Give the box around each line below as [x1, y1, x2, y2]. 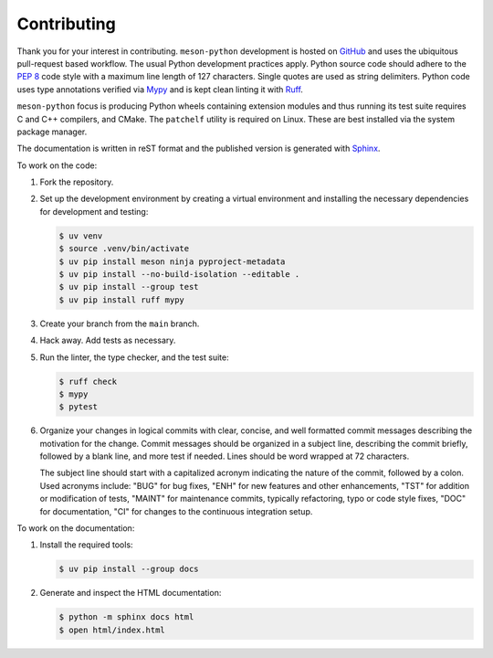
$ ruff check [58, 376, 118, 387]
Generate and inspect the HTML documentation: [39, 588, 222, 599]
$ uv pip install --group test [58, 281, 200, 292]
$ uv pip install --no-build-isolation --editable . [58, 270, 300, 279]
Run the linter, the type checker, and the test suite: [39, 352, 229, 363]
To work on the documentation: [16, 523, 135, 534]
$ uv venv [58, 230, 103, 241]
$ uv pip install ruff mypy [58, 294, 184, 305]
